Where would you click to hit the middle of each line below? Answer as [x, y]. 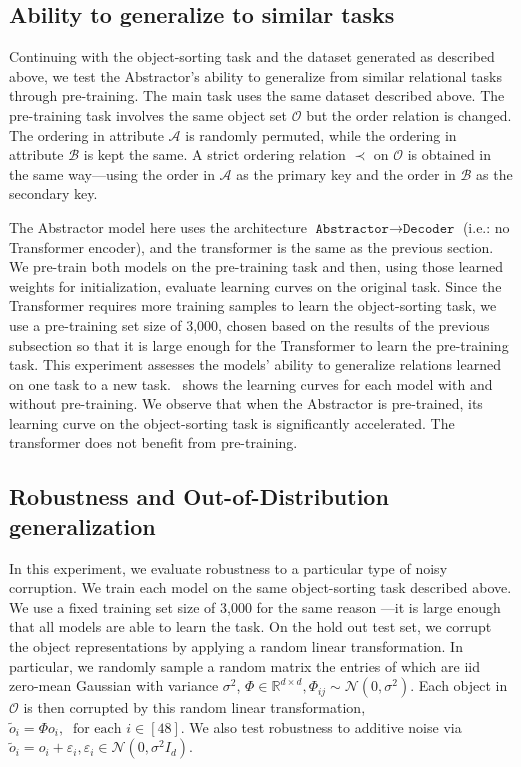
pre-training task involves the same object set [148, 114]
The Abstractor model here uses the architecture [158, 226]
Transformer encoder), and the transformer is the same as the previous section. [251, 246]
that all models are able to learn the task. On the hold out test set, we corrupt [250, 626]
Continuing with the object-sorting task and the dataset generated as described [252, 56]
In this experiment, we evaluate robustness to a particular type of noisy [228, 567]
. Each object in [459, 685]
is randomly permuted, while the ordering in [321, 134]
